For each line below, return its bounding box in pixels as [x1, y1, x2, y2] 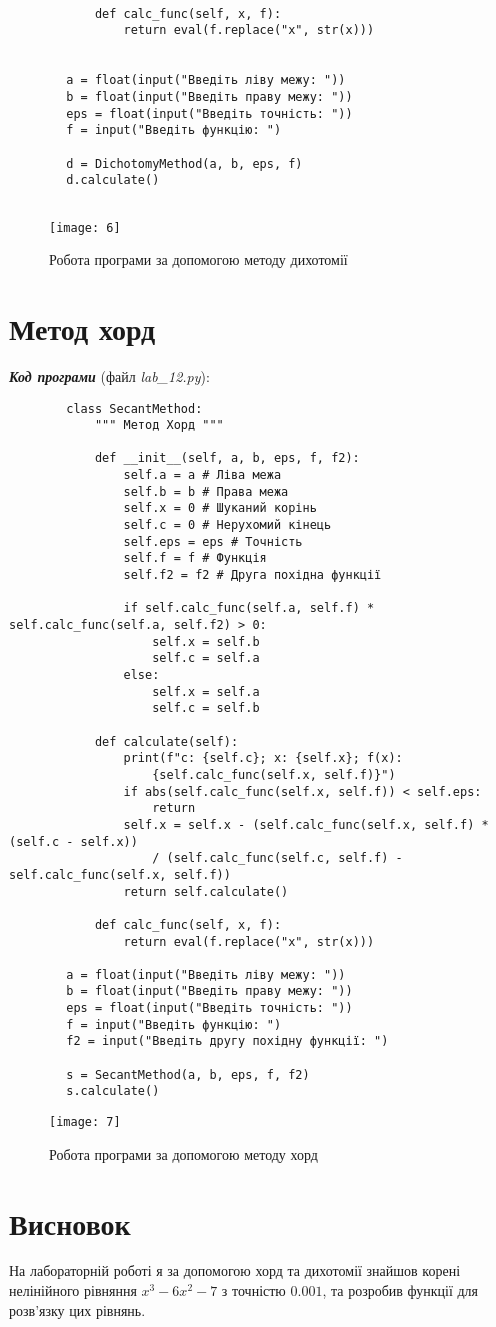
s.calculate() [66, 1084, 160, 1099]
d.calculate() [66, 173, 160, 188]
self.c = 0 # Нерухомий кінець [123, 518, 332, 533]
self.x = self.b [152, 634, 260, 649]
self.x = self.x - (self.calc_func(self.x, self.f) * [123, 817, 489, 832]
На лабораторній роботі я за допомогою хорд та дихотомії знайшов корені [9, 1260, 461, 1281]
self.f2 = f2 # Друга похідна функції [123, 568, 382, 583]
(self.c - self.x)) [9, 834, 138, 849]
